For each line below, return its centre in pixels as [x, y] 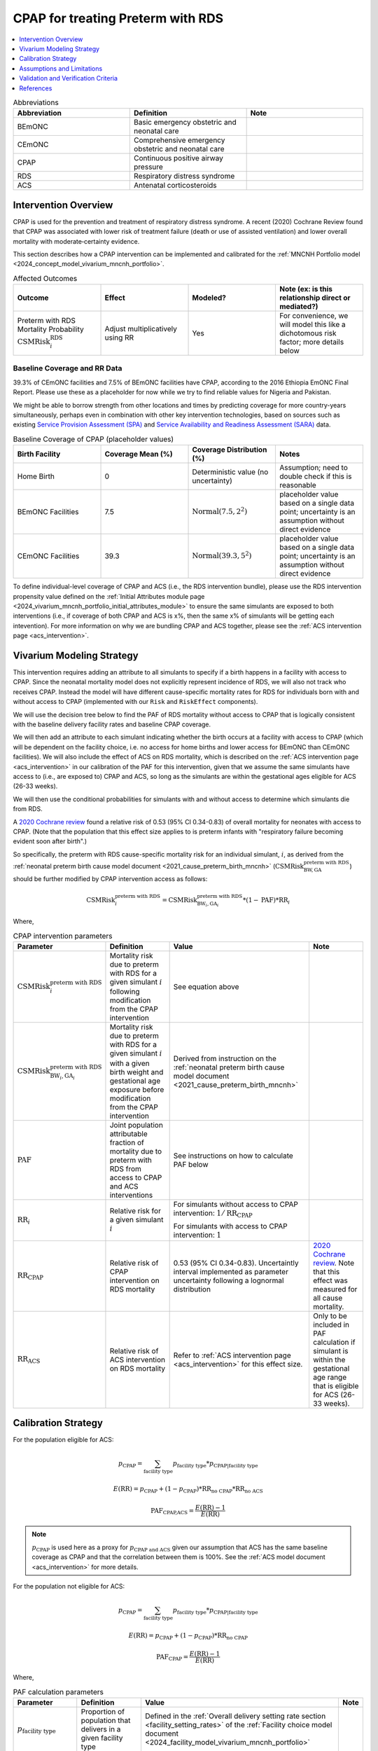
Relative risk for [135, 1210]
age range [329, 1377]
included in [331, 1324]
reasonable [297, 485]
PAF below [191, 1164]
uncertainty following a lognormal [229, 1280]
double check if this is [315, 476]
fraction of [127, 1142]
